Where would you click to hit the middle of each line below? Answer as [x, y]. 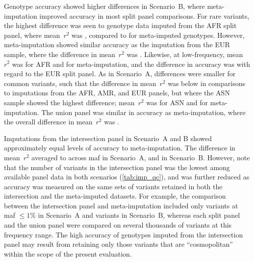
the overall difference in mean [48, 122]
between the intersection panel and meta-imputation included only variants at [121, 205]
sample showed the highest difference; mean [69, 102]
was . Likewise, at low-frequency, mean [185, 54]
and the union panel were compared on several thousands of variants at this [118, 225]
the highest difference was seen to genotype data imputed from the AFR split [120, 25]
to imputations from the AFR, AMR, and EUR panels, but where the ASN [117, 93]
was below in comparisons [206, 83]
